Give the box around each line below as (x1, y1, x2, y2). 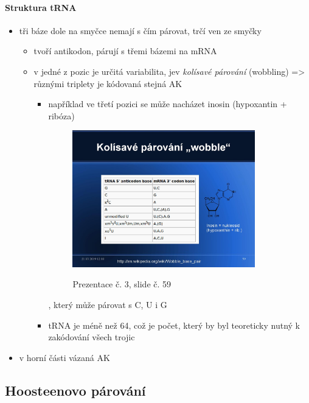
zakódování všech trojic (48, 331, 135, 343)
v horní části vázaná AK (19, 351, 110, 363)
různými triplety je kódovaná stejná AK (33, 77, 182, 89)
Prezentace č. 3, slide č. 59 (72, 278, 172, 290)
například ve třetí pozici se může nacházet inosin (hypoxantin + (48, 97, 287, 110)
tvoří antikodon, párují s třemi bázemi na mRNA (33, 44, 217, 57)
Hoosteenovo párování (5, 380, 146, 399)
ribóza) (48, 109, 75, 122)
